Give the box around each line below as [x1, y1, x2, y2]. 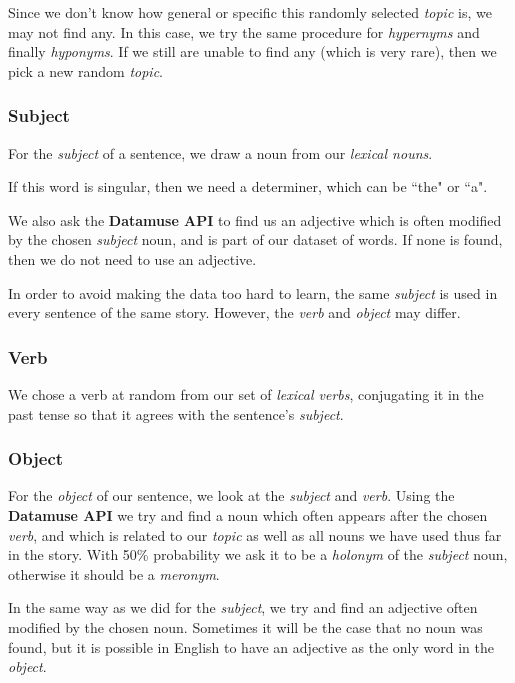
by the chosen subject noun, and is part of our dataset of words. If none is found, [8, 229, 503, 250]
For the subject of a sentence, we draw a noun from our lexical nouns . [8, 142, 433, 163]
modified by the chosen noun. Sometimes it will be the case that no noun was [8, 616, 483, 637]
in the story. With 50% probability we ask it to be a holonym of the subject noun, [8, 544, 508, 565]
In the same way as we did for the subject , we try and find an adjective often [8, 597, 478, 618]
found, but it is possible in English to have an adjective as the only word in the [8, 636, 494, 657]
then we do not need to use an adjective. [8, 248, 257, 269]
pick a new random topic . [8, 60, 163, 81]
